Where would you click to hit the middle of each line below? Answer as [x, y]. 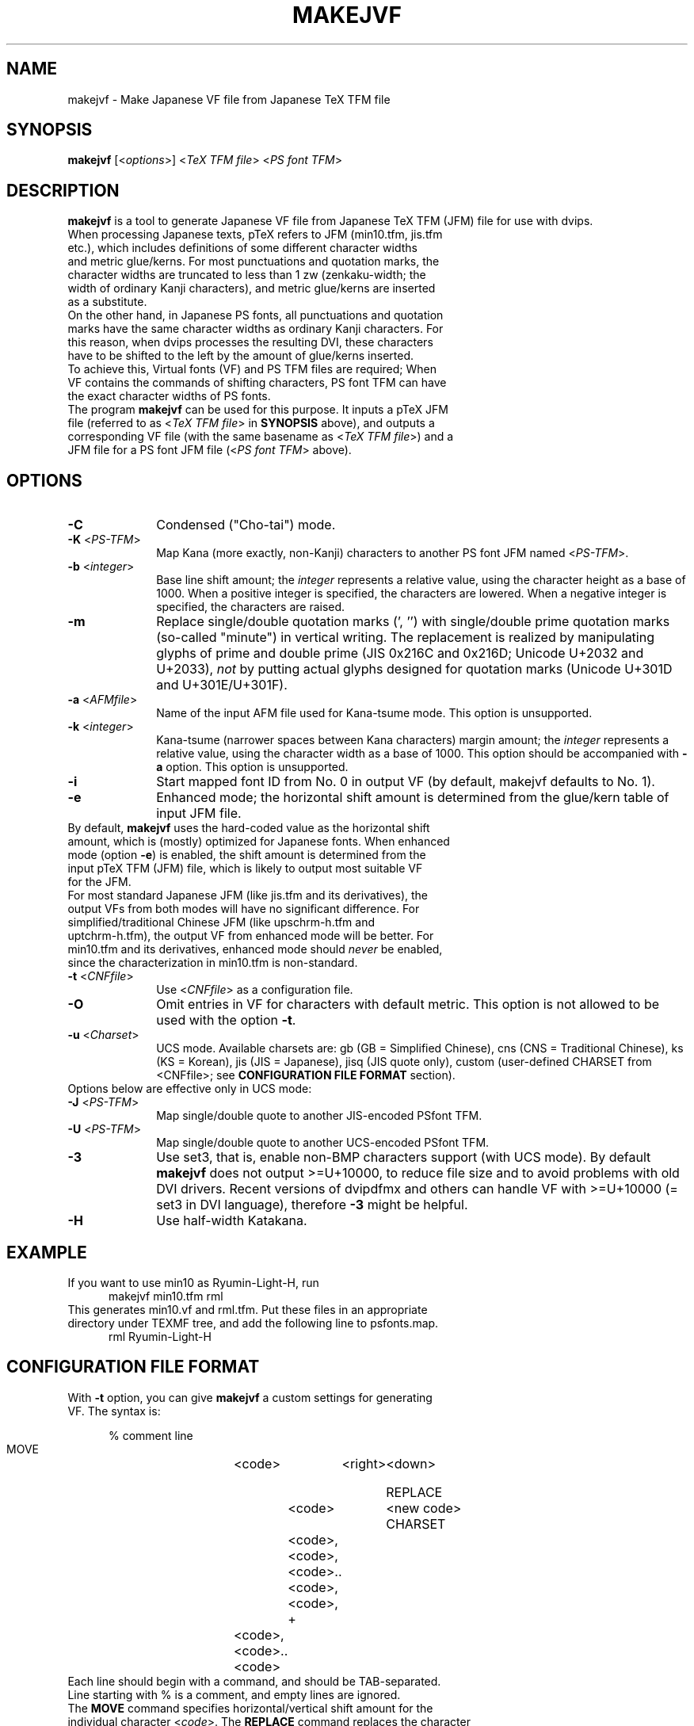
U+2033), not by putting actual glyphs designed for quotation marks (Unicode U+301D [414, 669]
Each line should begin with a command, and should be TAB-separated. [254, 1681]
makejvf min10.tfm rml [166, 1296]
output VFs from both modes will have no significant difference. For [244, 909]
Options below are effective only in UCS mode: [190, 1089]
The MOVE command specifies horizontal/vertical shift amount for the [250, 1708]
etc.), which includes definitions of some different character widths [242, 248]
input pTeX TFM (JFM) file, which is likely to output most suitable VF [245, 869]
